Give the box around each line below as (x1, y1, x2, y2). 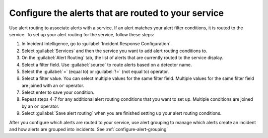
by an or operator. (21, 103, 60, 109)
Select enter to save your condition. (21, 89, 94, 95)
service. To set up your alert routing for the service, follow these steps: (9, 31, 154, 37)
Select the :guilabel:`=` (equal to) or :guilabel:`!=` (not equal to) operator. (21, 69, 169, 74)
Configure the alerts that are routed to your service (9, 7, 224, 18)
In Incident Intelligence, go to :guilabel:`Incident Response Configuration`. (21, 41, 172, 47)
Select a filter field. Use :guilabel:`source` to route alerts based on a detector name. (21, 62, 192, 68)
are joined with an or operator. (21, 82, 84, 88)
